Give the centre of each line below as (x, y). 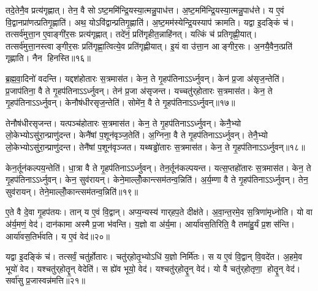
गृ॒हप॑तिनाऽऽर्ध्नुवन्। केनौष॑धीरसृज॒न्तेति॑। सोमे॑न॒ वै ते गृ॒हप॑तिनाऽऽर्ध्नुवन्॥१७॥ (120, 102)
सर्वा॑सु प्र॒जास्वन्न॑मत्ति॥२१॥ (46, 280)
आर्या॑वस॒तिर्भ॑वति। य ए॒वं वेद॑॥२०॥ (58, 236)
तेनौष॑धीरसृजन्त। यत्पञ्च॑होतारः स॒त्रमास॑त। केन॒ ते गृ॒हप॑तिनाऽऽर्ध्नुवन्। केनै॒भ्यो (123, 123)
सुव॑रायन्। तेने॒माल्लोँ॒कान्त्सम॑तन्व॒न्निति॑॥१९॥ (72, 191)
